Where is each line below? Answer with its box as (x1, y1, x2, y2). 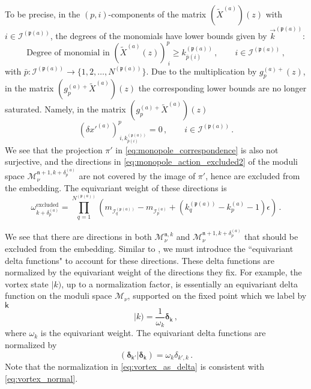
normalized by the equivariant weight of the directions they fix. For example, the (5, 266, 302, 278)
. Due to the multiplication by (146, 64, 257, 77)
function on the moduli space (5, 289, 112, 302)
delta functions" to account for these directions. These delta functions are (5, 254, 275, 266)
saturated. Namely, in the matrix (5, 103, 126, 115)
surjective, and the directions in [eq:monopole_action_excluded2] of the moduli (5, 155, 298, 168)
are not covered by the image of (79, 170, 196, 182)
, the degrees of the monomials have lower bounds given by (50, 29, 267, 41)
